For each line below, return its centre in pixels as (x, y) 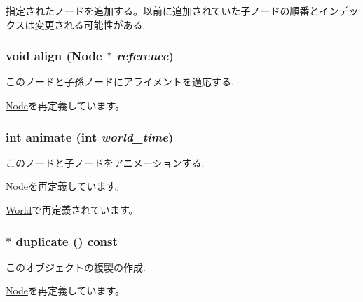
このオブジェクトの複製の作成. (76, 267)
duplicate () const (67, 241)
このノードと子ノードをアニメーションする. (105, 162)
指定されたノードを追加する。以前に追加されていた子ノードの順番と (163, 11)
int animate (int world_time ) (90, 136)
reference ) (145, 56)
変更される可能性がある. (90, 24)
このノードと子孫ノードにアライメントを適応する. (120, 82)
